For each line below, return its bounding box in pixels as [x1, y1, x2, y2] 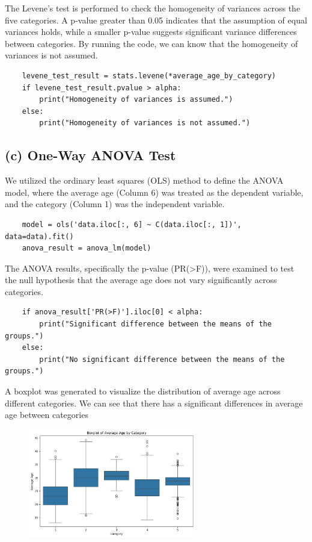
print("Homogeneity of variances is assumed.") [39, 95, 233, 104]
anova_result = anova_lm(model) [22, 244, 151, 253]
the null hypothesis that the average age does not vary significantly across [5, 273, 277, 286]
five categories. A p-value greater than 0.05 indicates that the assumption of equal [5, 13, 307, 26]
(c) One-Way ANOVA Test [5, 146, 176, 164]
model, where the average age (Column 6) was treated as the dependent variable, [5, 185, 304, 198]
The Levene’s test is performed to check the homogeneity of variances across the [5, 2, 301, 14]
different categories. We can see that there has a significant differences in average [5, 396, 303, 409]
